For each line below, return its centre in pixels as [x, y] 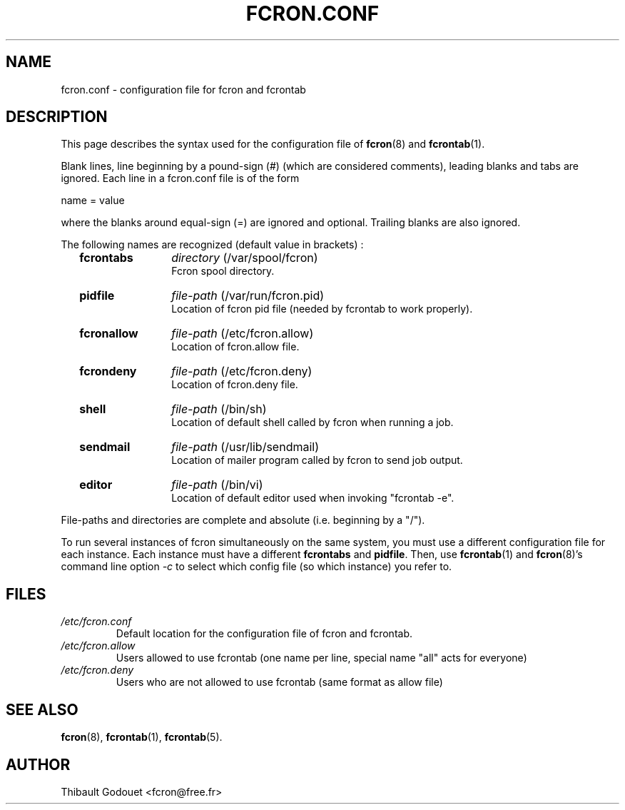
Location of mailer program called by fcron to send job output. [317, 460]
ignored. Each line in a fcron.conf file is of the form [180, 178]
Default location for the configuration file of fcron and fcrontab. [264, 634]
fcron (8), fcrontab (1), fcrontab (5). [142, 737]
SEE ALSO [42, 709]
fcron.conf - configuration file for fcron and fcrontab [183, 89]
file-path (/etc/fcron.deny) [242, 371]
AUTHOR [38, 764]
